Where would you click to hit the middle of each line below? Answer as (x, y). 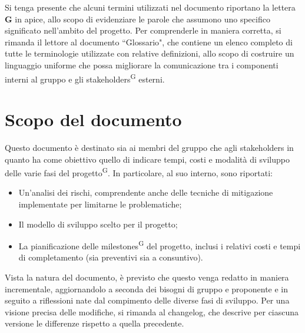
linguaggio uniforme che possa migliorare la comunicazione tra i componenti (142, 65)
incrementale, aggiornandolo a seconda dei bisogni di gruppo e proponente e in (147, 289)
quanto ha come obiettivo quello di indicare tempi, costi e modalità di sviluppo (147, 159)
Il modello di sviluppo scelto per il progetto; (98, 224)
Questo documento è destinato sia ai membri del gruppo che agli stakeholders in (149, 147)
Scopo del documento (93, 119)
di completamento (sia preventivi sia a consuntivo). (111, 257)
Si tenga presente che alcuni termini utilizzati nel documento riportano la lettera (150, 7)
